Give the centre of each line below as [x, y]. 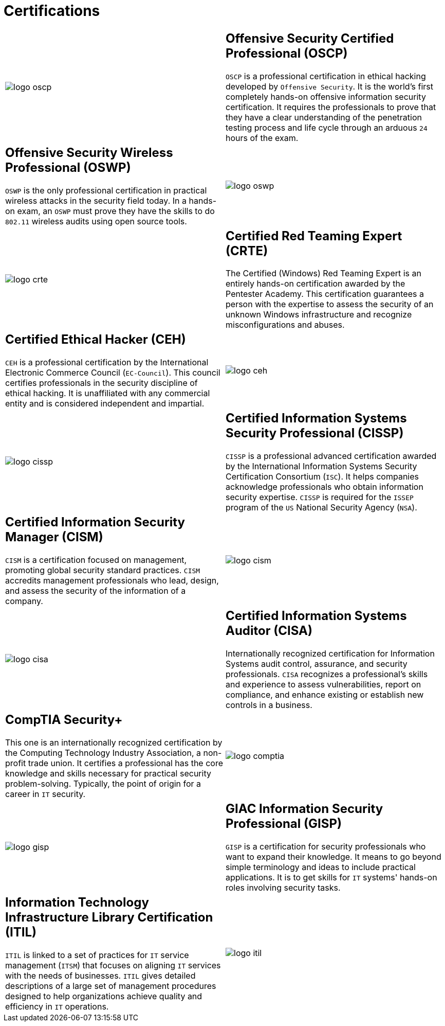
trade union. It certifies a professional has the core [125, 763]
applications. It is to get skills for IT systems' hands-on [331, 877]
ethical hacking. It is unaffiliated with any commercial [108, 393]
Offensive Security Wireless [89, 152]
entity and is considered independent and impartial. [105, 404]
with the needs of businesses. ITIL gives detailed [100, 975]
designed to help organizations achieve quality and [104, 996]
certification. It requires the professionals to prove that [331, 107]
